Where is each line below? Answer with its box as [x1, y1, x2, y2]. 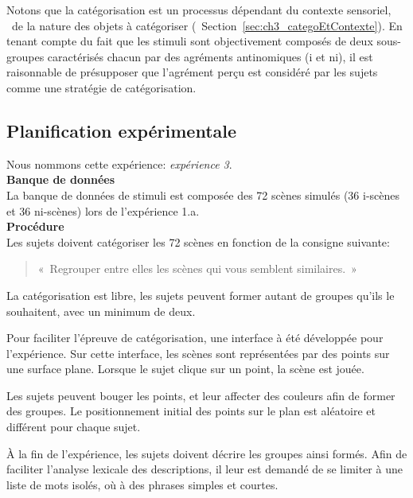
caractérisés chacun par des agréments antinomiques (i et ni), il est [47, 48, 373, 64]
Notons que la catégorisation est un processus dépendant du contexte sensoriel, [6, 2, 392, 18]
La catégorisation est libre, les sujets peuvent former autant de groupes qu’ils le [6, 286, 395, 303]
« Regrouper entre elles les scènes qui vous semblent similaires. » [37, 260, 357, 277]
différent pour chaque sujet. [6, 418, 141, 435]
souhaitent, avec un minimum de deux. [6, 302, 196, 319]
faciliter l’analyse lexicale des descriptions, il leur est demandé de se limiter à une [6, 461, 403, 477]
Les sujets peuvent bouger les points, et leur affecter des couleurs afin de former [6, 387, 395, 403]
